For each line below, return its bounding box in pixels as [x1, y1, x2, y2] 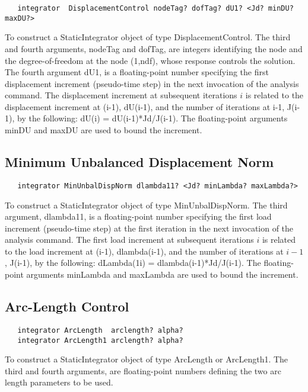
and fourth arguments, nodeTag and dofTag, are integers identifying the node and [5, 42, 303, 54]
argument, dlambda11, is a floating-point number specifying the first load [5, 210, 272, 223]
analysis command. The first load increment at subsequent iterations [5, 233, 254, 246]
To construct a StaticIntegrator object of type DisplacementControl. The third [5, 31, 291, 43]
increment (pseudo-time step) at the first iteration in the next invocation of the [5, 221, 294, 234]
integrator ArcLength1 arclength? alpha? [17, 336, 183, 345]
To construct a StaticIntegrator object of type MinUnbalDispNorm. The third [5, 198, 288, 211]
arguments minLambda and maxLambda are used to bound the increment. [26, 268, 299, 281]
